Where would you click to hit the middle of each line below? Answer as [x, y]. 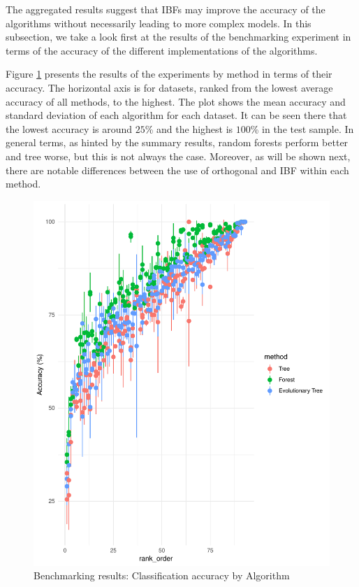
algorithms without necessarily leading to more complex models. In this [159, 23]
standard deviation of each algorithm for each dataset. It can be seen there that [176, 115]
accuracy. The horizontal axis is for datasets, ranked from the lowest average [169, 87]
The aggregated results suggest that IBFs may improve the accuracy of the [166, 9]
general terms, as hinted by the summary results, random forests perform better [177, 142]
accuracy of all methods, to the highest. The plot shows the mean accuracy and [176, 101]
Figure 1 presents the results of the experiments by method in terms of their [169, 74]
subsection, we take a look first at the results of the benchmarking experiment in [178, 37]
